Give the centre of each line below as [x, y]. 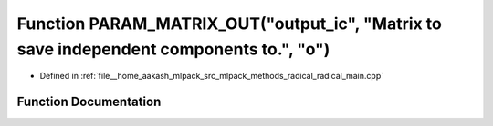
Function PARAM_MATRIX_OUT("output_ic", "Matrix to [230, 24]
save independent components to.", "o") [173, 49]
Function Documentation [89, 102]
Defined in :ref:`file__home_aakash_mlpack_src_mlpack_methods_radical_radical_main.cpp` [211, 76]
